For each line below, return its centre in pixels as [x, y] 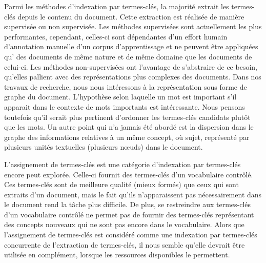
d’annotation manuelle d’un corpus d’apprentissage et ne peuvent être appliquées [131, 46]
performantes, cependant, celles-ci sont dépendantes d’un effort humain [116, 36]
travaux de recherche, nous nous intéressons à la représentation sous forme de [126, 86]
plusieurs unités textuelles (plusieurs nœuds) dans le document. [104, 147]
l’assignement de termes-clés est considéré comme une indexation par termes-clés [131, 235]
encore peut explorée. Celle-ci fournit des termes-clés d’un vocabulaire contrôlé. [129, 174]
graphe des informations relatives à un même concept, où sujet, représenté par [127, 137]
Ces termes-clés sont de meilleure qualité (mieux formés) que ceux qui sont [121, 184]
